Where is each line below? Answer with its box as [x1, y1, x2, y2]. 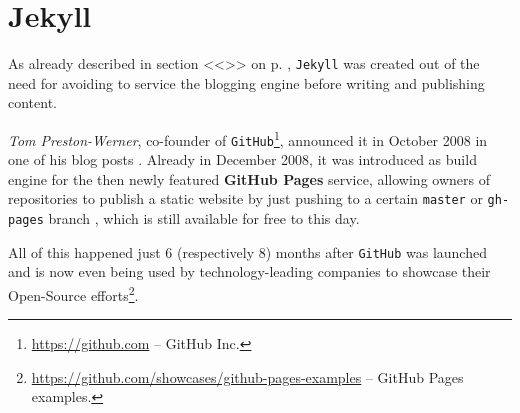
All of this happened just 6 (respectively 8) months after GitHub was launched [8, 241, 487, 262]
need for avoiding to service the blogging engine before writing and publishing [8, 72, 485, 93]
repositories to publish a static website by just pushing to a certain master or [8, 188, 483, 209]
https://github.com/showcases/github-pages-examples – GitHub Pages [31, 366, 464, 387]
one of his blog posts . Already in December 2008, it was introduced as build [8, 149, 477, 170]
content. [8, 92, 57, 113]
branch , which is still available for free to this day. [48, 208, 360, 229]
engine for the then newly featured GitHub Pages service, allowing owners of [8, 168, 490, 189]
